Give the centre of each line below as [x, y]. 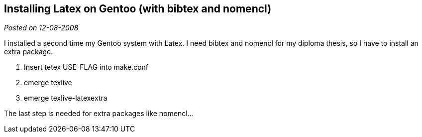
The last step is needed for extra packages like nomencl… [99, 114]
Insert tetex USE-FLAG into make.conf [86, 67]
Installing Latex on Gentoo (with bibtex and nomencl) [138, 9]
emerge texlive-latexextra [66, 98]
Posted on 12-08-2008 [41, 28]
